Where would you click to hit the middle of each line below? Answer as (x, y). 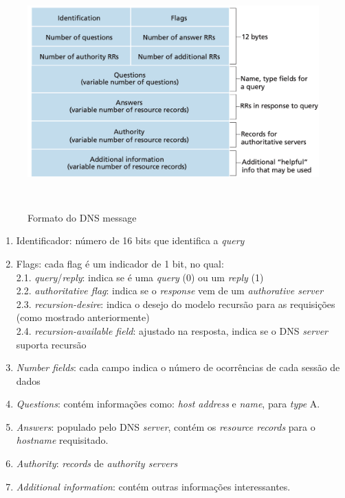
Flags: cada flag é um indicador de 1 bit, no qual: (120, 263)
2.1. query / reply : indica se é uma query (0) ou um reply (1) (140, 277)
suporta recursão (51, 344)
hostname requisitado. (62, 440)
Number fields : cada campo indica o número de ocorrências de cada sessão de (178, 367)
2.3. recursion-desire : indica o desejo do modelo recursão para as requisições (176, 304)
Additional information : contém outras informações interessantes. (153, 486)
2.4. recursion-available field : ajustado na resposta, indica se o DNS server (172, 330)
